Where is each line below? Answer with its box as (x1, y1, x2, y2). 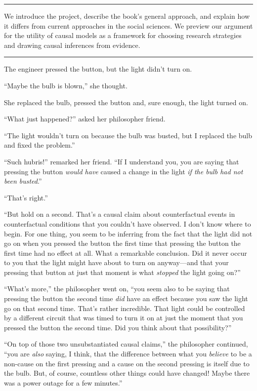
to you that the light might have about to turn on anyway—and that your (4, 257, 229, 268)
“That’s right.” (4, 192, 48, 202)
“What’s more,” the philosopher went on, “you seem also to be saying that (4, 283, 230, 294)
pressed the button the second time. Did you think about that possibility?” (4, 322, 232, 332)
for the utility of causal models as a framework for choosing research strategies (4, 30, 242, 40)
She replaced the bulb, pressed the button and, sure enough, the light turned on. (4, 97, 248, 107)
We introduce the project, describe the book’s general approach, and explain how (4, 11, 250, 21)
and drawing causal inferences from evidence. (4, 39, 140, 50)
